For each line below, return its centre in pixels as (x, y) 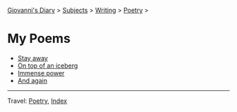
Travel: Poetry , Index (37, 101)
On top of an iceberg (48, 66)
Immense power (41, 73)
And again (32, 80)
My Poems (39, 39)
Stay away (32, 58)
